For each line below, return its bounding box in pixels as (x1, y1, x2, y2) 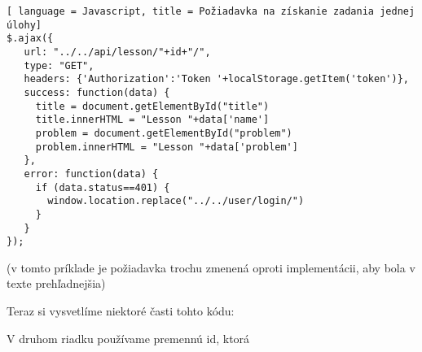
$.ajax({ (7, 33, 54, 45)
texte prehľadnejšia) (7, 275, 106, 292)
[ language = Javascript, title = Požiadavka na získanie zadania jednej (7, 6, 415, 17)
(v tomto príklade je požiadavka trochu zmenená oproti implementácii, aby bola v (7, 259, 415, 276)
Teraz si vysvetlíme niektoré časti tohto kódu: (7, 302, 235, 319)
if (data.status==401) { (35, 181, 170, 193)
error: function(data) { (24, 167, 159, 180)
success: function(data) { (24, 86, 170, 98)
